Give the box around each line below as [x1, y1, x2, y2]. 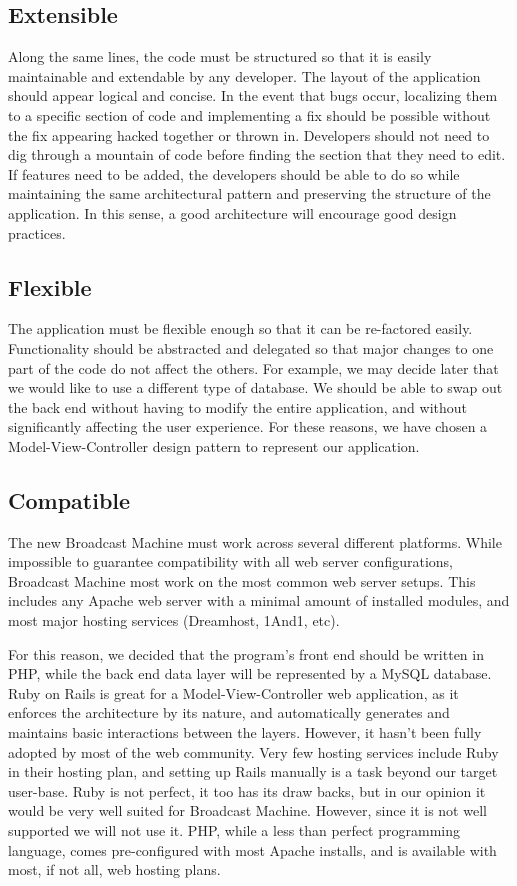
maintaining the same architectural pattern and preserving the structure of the [8, 183, 491, 204]
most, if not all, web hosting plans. [8, 859, 221, 880]
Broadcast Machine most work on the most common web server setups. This [8, 570, 476, 591]
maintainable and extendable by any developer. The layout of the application [8, 65, 481, 86]
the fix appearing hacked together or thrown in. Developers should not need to [8, 124, 490, 145]
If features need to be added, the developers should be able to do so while [8, 163, 460, 184]
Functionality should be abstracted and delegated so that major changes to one [8, 337, 494, 358]
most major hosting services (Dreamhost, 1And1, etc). [8, 610, 340, 631]
